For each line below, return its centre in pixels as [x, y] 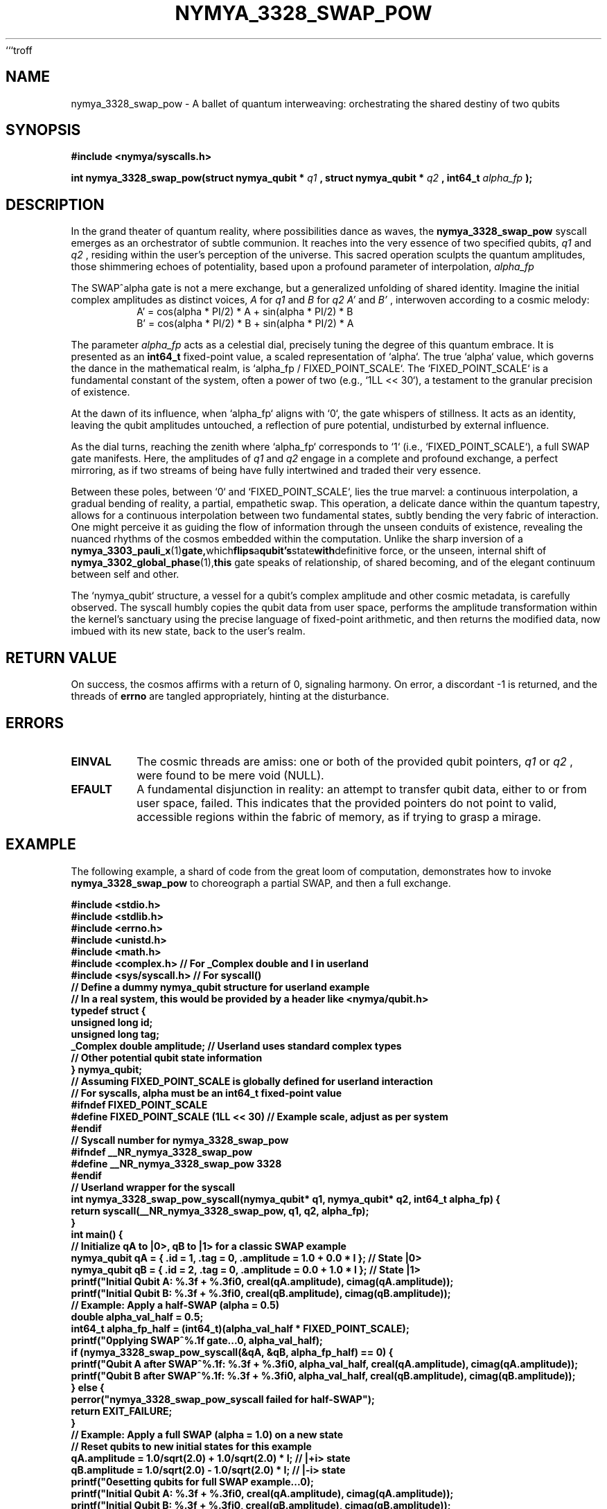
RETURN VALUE [61, 658]
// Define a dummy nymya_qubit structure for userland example [220, 987]
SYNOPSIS [43, 130]
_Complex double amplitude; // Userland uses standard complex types [236, 1045]
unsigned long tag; [115, 1034]
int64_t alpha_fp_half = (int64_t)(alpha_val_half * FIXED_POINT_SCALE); [240, 1328]
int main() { [97, 1234]
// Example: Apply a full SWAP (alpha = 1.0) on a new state [207, 1434]
